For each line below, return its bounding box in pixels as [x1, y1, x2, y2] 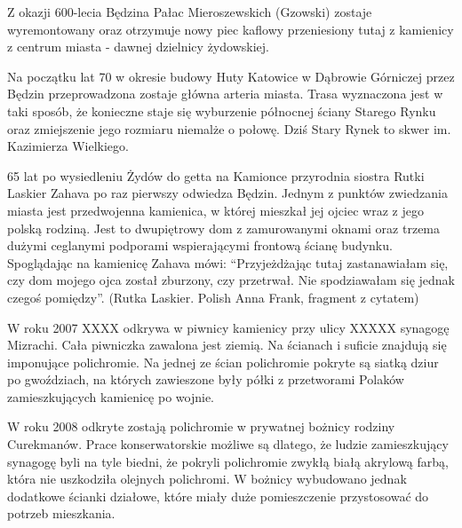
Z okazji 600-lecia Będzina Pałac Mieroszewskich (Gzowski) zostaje [7, 3, 372, 20]
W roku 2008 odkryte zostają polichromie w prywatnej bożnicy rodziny [7, 417, 395, 436]
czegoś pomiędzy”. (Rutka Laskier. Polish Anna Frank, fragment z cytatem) [7, 288, 419, 306]
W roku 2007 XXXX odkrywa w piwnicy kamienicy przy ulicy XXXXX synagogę [7, 318, 450, 336]
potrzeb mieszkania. [7, 504, 115, 523]
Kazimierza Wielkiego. [7, 137, 129, 155]
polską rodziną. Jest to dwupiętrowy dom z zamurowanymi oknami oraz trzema [7, 218, 441, 237]
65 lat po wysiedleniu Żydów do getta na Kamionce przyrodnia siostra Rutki [7, 166, 425, 185]
